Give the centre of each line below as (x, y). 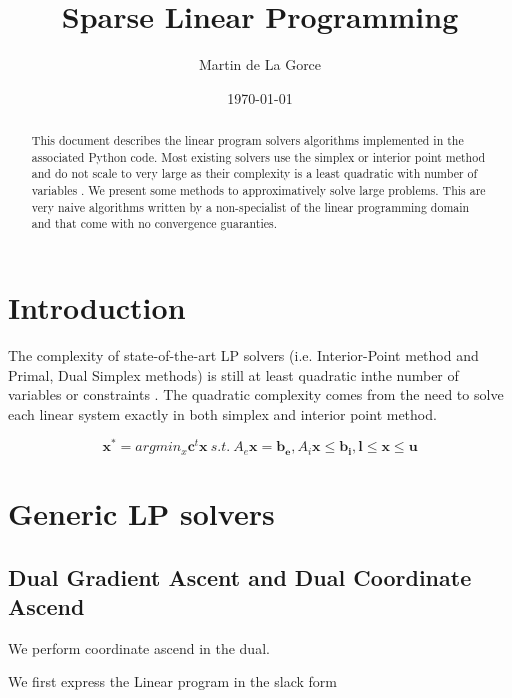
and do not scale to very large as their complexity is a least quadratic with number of (254, 173)
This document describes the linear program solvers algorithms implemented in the (247, 140)
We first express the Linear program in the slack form (172, 681)
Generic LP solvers (141, 513)
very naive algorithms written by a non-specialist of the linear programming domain (250, 206)
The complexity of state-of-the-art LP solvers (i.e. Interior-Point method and (243, 354)
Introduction (97, 307)
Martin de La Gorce (260, 64)
